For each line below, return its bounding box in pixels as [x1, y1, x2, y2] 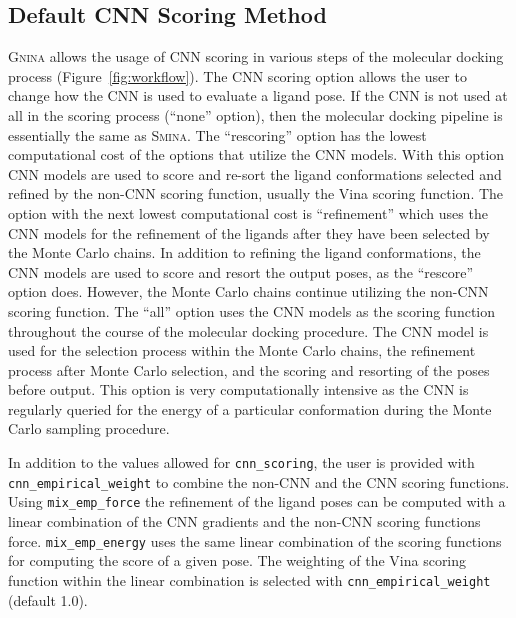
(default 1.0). [8, 589, 88, 610]
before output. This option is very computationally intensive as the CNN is [8, 379, 469, 400]
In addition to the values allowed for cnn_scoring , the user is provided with [8, 452, 475, 473]
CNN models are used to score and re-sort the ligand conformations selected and [8, 163, 502, 184]
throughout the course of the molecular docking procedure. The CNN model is [8, 320, 489, 341]
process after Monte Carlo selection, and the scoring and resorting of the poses [8, 359, 490, 380]
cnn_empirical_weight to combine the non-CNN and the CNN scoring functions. [8, 471, 510, 492]
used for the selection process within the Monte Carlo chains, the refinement [8, 340, 476, 361]
